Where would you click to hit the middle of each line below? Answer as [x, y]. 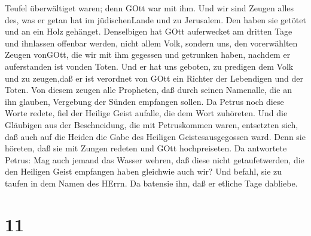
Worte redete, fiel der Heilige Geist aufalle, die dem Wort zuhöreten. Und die [146, 113]
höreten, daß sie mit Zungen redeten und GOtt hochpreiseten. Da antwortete [146, 148]
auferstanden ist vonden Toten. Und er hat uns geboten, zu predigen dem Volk [149, 66]
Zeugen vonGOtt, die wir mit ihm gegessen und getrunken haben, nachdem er [148, 55]
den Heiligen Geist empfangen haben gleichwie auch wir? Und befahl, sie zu [144, 171]
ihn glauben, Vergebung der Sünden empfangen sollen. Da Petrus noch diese [144, 101]
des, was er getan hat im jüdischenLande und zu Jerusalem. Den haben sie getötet [155, 19]
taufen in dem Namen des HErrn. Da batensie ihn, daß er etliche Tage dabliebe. [151, 183]
